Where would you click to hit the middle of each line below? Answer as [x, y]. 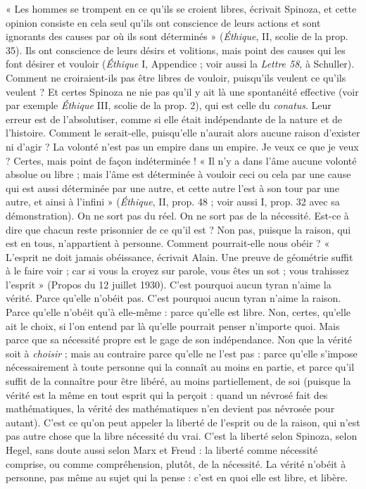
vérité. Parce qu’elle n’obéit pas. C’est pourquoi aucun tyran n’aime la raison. [173, 298]
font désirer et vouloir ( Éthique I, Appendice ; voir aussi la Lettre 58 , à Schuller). [180, 64]
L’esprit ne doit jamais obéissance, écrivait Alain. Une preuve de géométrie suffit [179, 256]
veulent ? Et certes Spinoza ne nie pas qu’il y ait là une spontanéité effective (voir [182, 91]
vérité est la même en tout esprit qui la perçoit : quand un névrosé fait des [167, 394]
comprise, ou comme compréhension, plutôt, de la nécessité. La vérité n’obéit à [176, 463]
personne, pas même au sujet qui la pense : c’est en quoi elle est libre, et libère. [177, 477]
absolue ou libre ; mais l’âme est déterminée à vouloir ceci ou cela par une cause [178, 174]
